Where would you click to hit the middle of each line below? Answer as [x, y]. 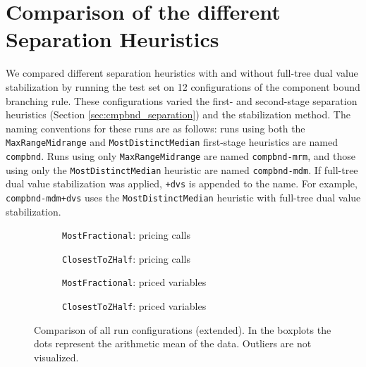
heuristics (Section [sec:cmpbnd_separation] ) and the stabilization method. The [178, 114]
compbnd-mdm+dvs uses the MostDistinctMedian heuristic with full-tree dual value [183, 197]
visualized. [56, 357]
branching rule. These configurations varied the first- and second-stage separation [182, 100]
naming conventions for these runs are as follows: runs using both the [155, 128]
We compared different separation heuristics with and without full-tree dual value [182, 73]
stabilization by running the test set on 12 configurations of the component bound [183, 86]
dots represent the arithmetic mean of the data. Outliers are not [173, 343]
